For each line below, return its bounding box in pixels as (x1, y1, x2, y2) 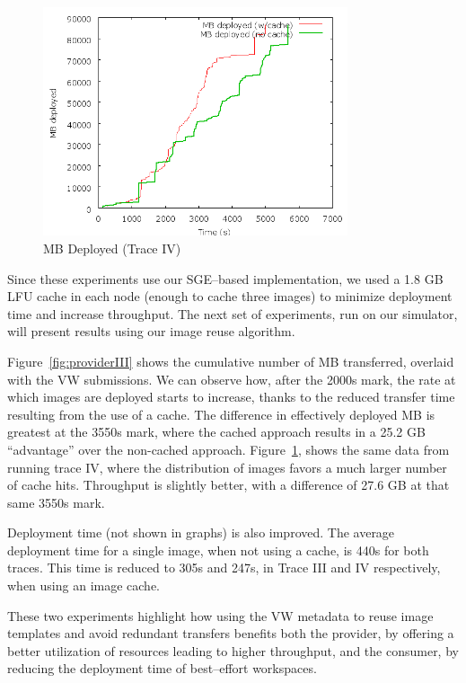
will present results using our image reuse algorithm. (7, 322, 295, 341)
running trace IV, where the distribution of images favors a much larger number (7, 457, 447, 476)
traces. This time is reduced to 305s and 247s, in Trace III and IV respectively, (7, 558, 441, 577)
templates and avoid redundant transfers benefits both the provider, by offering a (7, 624, 454, 643)
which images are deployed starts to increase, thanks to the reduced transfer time (7, 387, 455, 406)
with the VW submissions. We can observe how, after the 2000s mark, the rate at (7, 369, 456, 388)
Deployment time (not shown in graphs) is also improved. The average (7, 523, 395, 542)
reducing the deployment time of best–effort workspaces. (7, 659, 317, 678)
